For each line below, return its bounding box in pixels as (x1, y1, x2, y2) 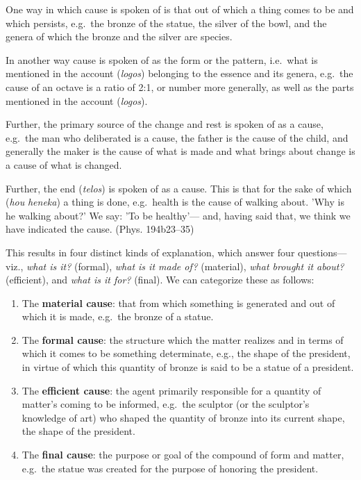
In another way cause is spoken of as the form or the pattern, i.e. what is (6, 52, 318, 67)
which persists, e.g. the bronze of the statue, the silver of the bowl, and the (6, 15, 327, 30)
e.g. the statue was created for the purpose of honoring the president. (22, 461, 319, 475)
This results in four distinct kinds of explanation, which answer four (6, 245, 295, 259)
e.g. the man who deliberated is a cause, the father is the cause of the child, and (6, 130, 349, 144)
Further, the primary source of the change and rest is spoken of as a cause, (6, 117, 324, 131)
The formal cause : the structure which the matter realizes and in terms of (22, 332, 344, 347)
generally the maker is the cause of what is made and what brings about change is (6, 144, 355, 158)
